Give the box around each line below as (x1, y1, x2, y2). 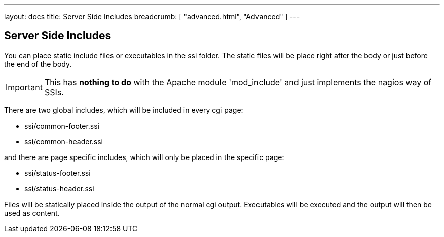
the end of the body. (4, 59, 72, 68)
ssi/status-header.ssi (24, 184, 94, 193)
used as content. (4, 208, 60, 217)
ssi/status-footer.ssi (24, 168, 91, 177)
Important (6, 82, 43, 92)
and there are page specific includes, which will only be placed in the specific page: (4, 152, 284, 162)
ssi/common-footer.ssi (24, 121, 100, 130)
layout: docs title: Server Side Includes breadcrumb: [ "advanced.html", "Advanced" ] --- (4, 12, 300, 21)
